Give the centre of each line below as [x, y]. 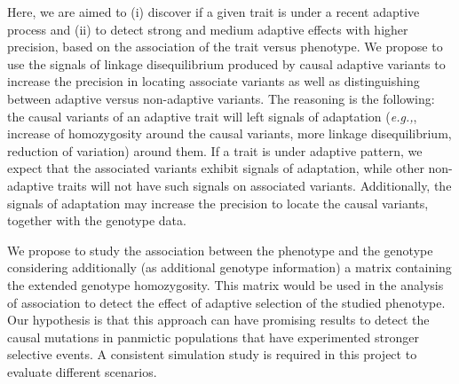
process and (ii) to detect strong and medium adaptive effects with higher [208, 29]
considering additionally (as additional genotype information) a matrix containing [229, 267]
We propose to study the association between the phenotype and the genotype [220, 250]
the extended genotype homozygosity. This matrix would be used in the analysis [226, 284]
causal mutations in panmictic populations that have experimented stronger [214, 337]
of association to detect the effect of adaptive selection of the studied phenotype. [226, 302]
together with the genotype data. [97, 220]
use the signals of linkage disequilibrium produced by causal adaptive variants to [226, 63]
